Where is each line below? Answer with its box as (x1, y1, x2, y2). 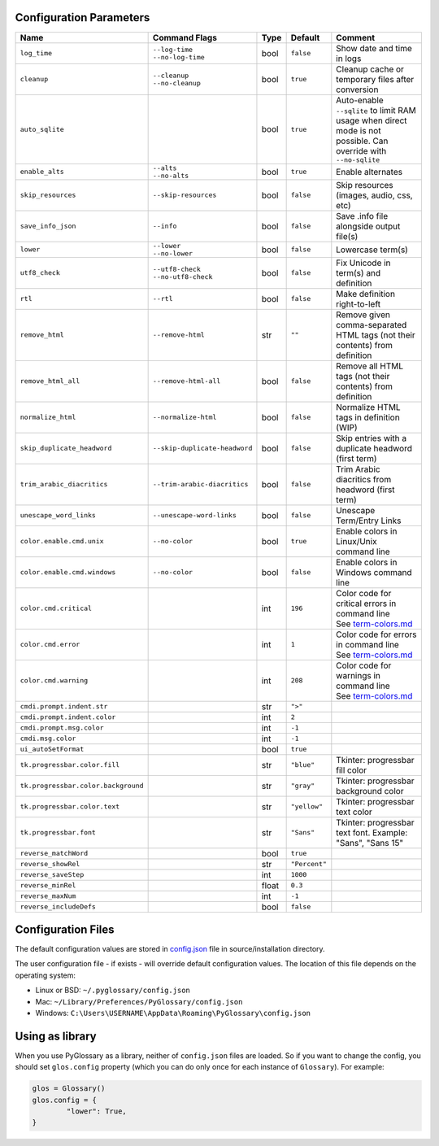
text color (336, 806, 373, 817)
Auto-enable (336, 94, 384, 106)
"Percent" (290, 860, 327, 869)
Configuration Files (15, 922, 115, 936)
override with (336, 145, 387, 156)
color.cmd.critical (20, 604, 93, 613)
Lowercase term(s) (336, 244, 408, 255)
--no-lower (152, 249, 193, 258)
